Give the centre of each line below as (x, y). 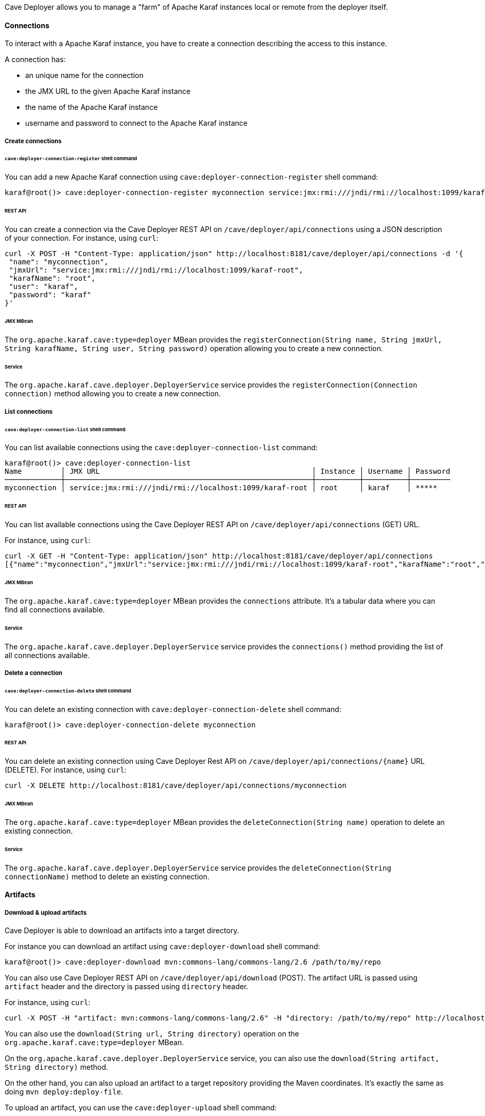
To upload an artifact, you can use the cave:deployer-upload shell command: (141, 1108)
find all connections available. (55, 609)
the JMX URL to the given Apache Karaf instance (108, 91)
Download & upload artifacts (46, 912)
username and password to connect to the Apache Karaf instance (137, 123)
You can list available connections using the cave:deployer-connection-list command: (161, 448)
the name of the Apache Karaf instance (92, 107)
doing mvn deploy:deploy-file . (64, 1092)
